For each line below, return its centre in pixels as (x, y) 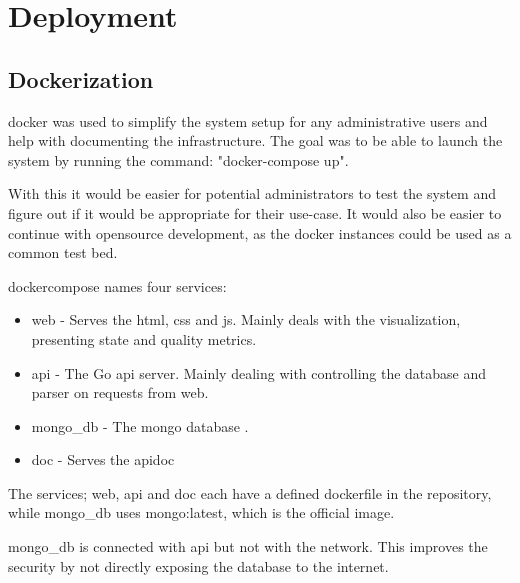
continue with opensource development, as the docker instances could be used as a (260, 232)
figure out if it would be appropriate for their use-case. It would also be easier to (255, 212)
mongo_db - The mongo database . (140, 425)
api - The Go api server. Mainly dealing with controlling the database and (259, 372)
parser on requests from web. (120, 392)
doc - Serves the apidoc (103, 459)
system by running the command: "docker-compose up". (178, 159)
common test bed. (63, 252)
